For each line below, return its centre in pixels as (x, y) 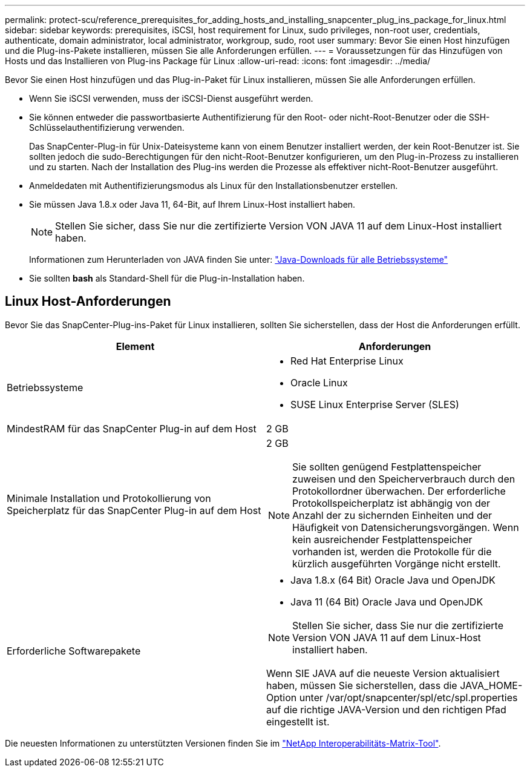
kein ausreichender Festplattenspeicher (382, 539)
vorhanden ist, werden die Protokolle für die (392, 551)
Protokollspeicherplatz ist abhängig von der (391, 503)
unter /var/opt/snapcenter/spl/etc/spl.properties (408, 697)
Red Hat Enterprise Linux (347, 361)
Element (135, 346)
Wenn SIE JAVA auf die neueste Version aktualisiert (383, 673)
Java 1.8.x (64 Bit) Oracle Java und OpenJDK (393, 580)
